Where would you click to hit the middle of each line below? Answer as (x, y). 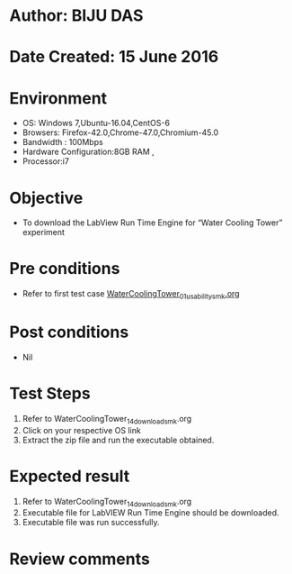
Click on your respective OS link (81, 430)
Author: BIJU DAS (76, 16)
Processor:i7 (46, 161)
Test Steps (50, 394)
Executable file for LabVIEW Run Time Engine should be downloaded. (150, 513)
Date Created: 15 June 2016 (114, 57)
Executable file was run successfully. (91, 523)
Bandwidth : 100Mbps (62, 142)
